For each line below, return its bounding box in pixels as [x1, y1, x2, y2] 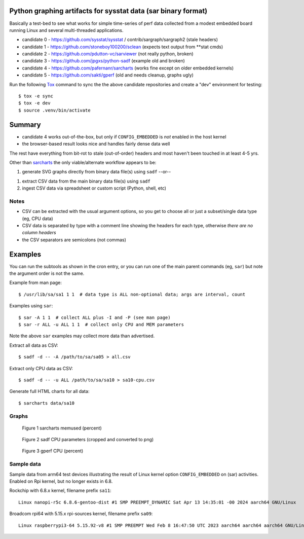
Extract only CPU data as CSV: [9, 365, 73, 371]
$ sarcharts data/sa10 [18, 400, 75, 406]
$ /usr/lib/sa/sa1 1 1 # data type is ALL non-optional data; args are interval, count [18, 292, 246, 297]
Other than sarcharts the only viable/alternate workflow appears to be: [9, 159, 157, 165]
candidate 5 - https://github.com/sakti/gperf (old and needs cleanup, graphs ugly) [22, 72, 194, 78]
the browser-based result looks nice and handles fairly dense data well [22, 141, 170, 147]
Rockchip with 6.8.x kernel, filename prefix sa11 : [9, 487, 111, 494]
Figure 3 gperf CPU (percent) [22, 448, 84, 454]
